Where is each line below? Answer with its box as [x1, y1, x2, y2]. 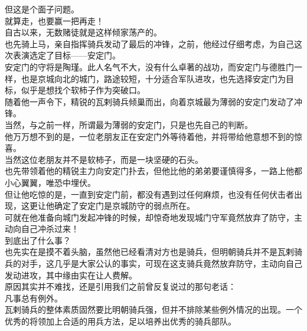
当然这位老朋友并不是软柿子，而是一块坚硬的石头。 [5, 153, 203, 165]
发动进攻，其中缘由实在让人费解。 [5, 268, 137, 281]
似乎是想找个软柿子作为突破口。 [21, 84, 145, 96]
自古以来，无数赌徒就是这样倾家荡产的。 [5, 26, 162, 38]
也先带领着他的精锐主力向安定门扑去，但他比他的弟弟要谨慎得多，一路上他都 [5, 165, 302, 177]
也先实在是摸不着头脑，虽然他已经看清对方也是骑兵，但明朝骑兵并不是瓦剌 [5, 245, 294, 258]
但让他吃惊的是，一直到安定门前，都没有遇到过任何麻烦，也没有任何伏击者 [5, 188, 294, 200]
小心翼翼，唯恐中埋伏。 [5, 176, 96, 188]
